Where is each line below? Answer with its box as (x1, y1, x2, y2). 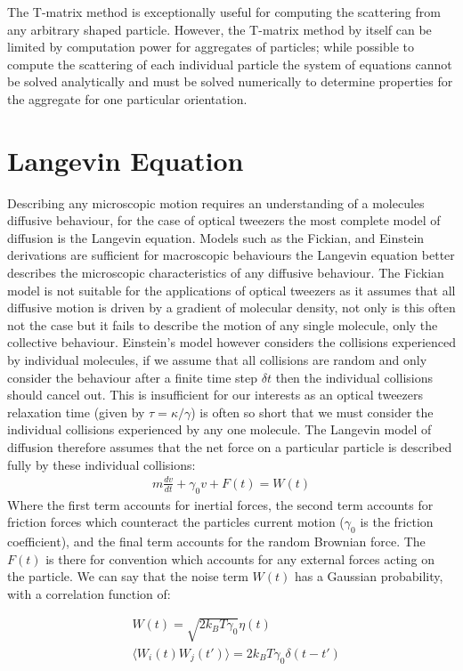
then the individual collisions (275, 368, 434, 386)
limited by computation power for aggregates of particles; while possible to (7, 37, 415, 56)
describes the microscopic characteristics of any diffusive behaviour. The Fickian (7, 263, 444, 282)
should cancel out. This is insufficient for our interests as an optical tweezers (7, 385, 423, 404)
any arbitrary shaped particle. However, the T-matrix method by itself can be (7, 20, 432, 38)
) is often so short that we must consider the (191, 402, 434, 421)
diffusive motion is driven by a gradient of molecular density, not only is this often (7, 298, 456, 317)
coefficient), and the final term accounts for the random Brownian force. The (7, 531, 426, 550)
